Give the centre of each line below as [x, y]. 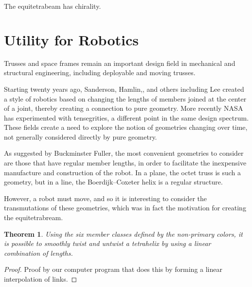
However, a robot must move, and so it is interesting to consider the [105, 198]
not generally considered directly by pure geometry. [81, 136]
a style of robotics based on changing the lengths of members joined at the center [125, 98]
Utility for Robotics [71, 39]
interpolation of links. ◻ [41, 279]
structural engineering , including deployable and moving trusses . [100, 72]
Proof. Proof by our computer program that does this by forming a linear [113, 269]
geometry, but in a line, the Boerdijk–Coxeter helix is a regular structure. [113, 182]
